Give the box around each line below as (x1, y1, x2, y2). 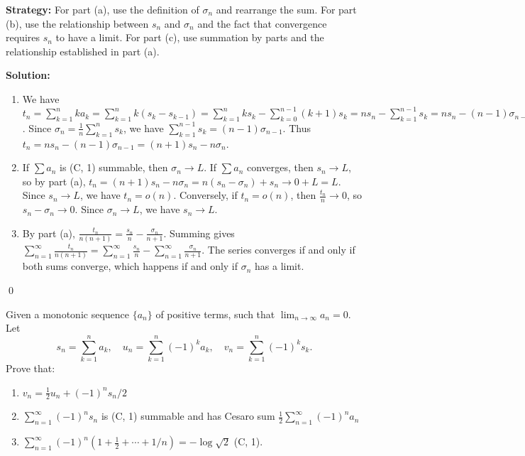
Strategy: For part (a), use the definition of (6, 2, 199, 16)
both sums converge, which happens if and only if (22, 259, 238, 273)
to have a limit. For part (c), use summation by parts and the (55, 30, 324, 45)
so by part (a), (22, 173, 86, 188)
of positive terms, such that (155, 306, 275, 321)
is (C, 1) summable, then (59, 160, 168, 175)
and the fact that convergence (197, 16, 327, 31)
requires (6, 30, 40, 45)
